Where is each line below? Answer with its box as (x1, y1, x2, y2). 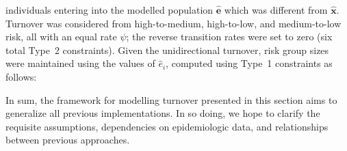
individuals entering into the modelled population (5, 3, 214, 16)
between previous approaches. (5, 133, 130, 147)
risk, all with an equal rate (5, 29, 117, 44)
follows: (5, 69, 37, 83)
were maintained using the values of (5, 56, 155, 70)
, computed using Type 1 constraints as (166, 56, 333, 70)
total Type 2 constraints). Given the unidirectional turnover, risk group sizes (5, 42, 329, 57)
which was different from (224, 3, 328, 16)
